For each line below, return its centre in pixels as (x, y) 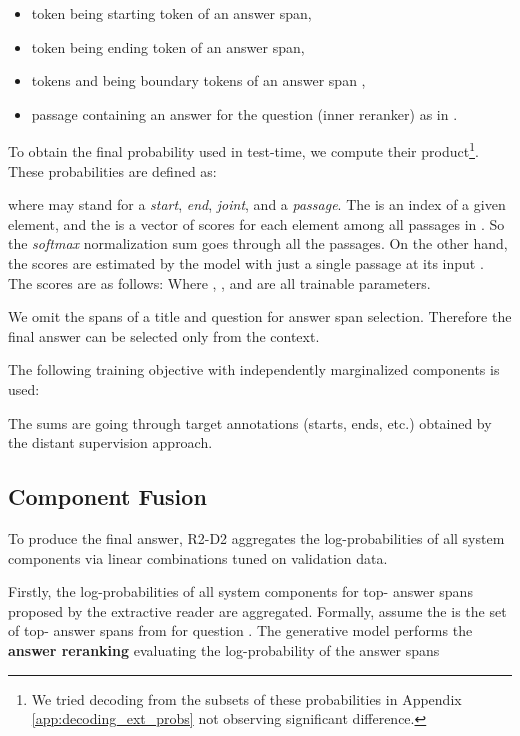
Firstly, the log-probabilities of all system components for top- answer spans (240, 591)
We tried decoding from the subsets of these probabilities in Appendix (246, 698)
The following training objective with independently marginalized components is (254, 369)
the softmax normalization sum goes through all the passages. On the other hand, (258, 243)
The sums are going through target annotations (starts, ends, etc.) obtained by (250, 422)
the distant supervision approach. (110, 442)
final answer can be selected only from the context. (164, 335)
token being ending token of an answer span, (168, 46)
